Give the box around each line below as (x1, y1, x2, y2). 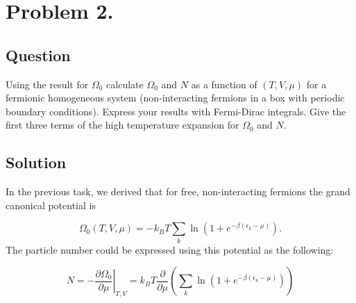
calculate (106, 76, 144, 91)
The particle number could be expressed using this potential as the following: (6, 242, 334, 256)
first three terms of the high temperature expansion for (6, 117, 239, 132)
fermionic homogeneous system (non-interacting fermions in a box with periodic (6, 90, 345, 105)
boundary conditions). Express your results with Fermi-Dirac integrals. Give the (6, 104, 346, 118)
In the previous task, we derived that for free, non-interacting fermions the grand (6, 184, 350, 199)
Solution (6, 151, 67, 173)
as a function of (191, 76, 257, 91)
